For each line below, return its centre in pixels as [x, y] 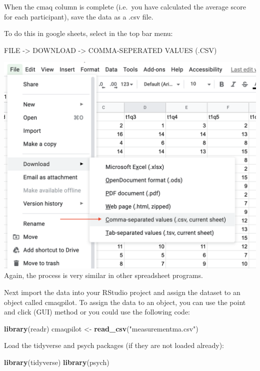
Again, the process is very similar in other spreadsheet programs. [103, 275]
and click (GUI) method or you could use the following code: [97, 312]
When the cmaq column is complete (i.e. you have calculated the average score [125, 6]
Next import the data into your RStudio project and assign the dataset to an [122, 292]
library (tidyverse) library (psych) [57, 362]
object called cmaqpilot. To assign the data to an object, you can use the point [125, 302]
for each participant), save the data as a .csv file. [79, 16]
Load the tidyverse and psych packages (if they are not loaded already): [114, 345]
